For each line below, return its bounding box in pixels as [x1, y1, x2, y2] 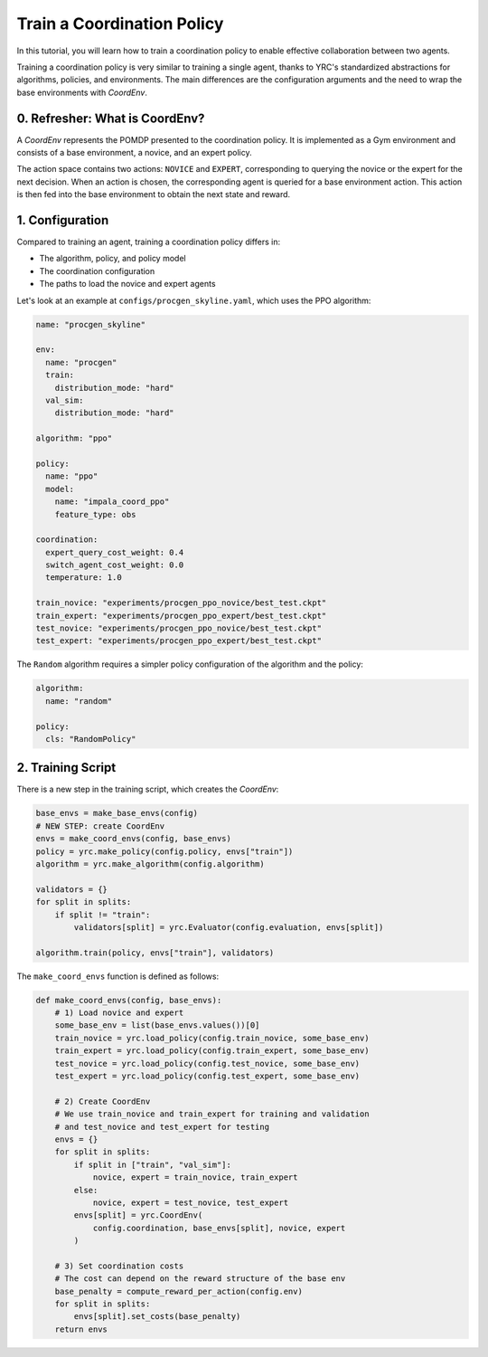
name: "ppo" [45, 471, 99, 481]
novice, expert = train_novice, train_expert [92, 1172, 298, 1182]
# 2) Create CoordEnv [54, 1096, 151, 1106]
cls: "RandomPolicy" [45, 734, 136, 744]
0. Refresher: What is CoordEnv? [16, 110, 205, 126]
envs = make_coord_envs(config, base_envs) [35, 833, 232, 844]
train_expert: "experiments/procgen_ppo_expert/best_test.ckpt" [35, 611, 327, 621]
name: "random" [45, 696, 113, 706]
